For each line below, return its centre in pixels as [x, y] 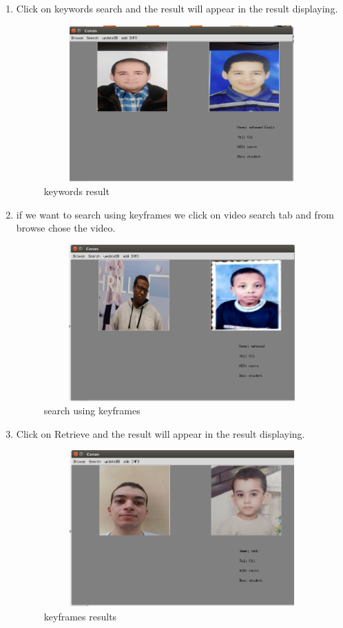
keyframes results [80, 616]
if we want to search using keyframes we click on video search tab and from [175, 214]
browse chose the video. [66, 228]
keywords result [76, 191]
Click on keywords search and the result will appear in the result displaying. [177, 8]
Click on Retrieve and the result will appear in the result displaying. [160, 433]
